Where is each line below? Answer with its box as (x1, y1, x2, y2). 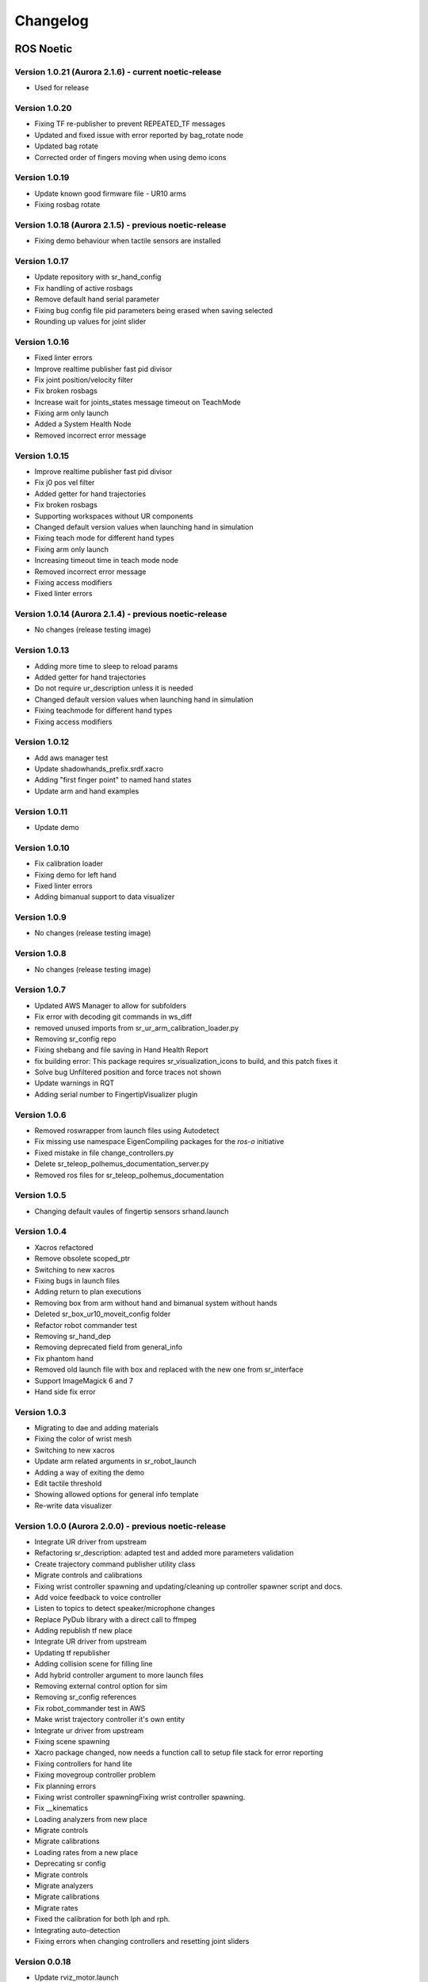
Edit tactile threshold (34, 1479, 102, 1488)
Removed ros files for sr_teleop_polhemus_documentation (34, 1170, 224, 1180)
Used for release (34, 83, 90, 93)
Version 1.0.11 (14, 805, 67, 817)
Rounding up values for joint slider (34, 317, 147, 326)
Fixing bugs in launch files (34, 1276, 120, 1286)
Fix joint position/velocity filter (34, 375, 134, 385)
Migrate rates (34, 1903, 78, 1912)
